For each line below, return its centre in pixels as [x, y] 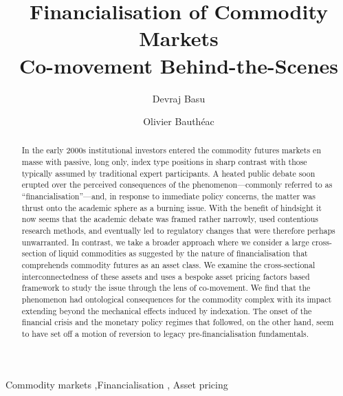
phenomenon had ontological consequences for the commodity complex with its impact [177, 299]
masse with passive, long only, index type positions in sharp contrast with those [164, 162]
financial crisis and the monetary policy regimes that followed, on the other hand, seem [178, 322]
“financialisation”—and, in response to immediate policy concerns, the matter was [168, 196]
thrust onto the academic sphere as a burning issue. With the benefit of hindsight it [171, 207]
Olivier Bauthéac [179, 121]
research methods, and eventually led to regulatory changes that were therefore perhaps [178, 231]
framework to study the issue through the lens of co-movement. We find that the [166, 288]
